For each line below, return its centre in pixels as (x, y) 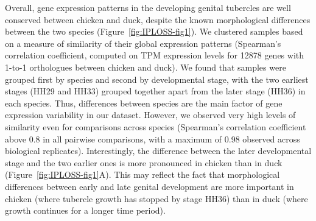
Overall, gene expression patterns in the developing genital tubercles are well (148, 7)
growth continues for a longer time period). (85, 210)
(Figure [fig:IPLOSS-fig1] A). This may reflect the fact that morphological (142, 174)
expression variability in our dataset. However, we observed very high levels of (150, 115)
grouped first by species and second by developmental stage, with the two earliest (157, 79)
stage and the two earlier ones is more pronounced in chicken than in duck (144, 162)
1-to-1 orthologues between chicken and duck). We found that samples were (146, 67)
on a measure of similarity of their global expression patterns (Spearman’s (143, 43)
